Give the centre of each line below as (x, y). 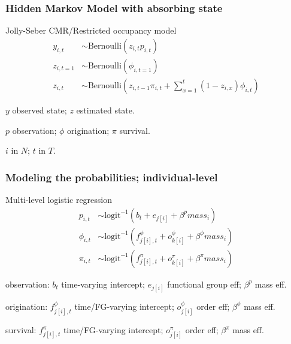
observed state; (40, 110)
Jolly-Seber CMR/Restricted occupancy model (91, 30)
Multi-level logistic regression (59, 199)
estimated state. (105, 110)
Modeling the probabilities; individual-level (112, 177)
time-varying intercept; (103, 284)
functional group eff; (204, 284)
